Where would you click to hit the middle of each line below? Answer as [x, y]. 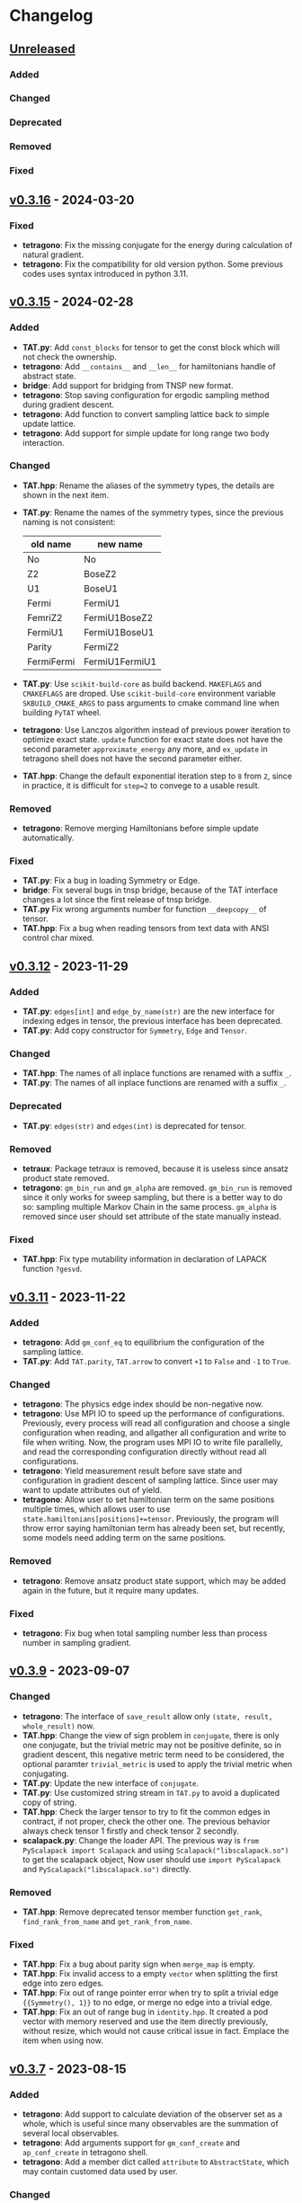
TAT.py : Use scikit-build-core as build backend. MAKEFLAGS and [142, 683]
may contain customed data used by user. [100, 2171]
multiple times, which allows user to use [96, 1509]
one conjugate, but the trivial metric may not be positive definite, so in [151, 1745]
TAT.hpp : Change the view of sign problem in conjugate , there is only [151, 1735]
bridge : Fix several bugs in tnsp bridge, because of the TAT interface [150, 890]
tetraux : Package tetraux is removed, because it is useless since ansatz [155, 1168]
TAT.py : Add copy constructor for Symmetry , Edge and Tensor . [134, 1031]
